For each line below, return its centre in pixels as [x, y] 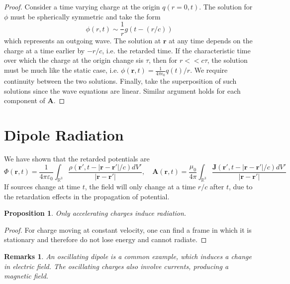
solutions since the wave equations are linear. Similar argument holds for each [122, 90]
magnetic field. [26, 276]
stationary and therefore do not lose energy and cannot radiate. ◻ [105, 239]
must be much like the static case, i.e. [61, 70]
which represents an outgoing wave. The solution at [83, 41]
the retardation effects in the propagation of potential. [87, 196]
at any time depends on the [211, 41]
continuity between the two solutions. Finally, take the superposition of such [120, 81]
